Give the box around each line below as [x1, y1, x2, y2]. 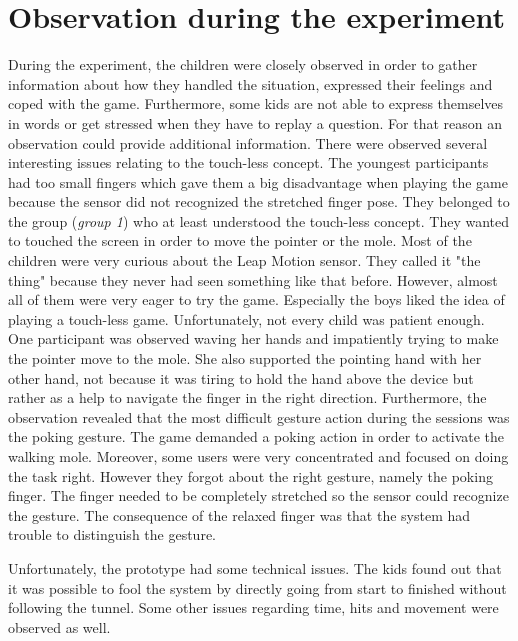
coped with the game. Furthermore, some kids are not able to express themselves [8, 93, 504, 114]
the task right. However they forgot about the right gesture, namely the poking [8, 465, 493, 486]
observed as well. [8, 616, 111, 637]
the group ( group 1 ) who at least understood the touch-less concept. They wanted [8, 210, 510, 231]
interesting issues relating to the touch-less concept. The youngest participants [8, 152, 489, 173]
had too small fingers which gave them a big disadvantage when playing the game [8, 171, 508, 192]
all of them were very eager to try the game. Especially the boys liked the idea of [8, 289, 505, 310]
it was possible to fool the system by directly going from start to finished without [8, 577, 507, 598]
